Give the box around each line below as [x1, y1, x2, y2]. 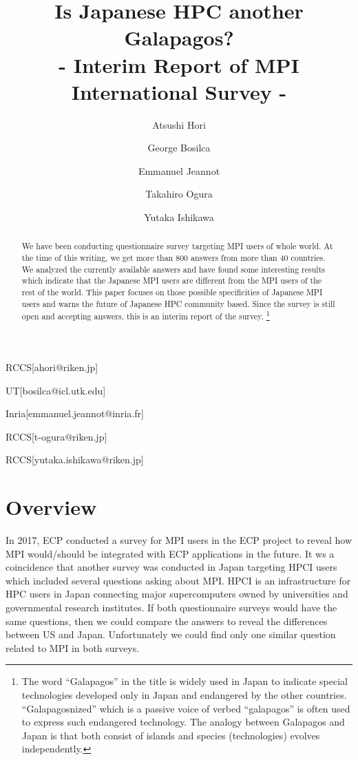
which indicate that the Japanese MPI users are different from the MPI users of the [21, 275, 322, 286]
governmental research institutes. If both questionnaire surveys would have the [6, 600, 337, 615]
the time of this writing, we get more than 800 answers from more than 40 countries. [21, 252, 326, 264]
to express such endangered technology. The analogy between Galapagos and [21, 715, 345, 729]
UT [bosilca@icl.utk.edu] [6, 383, 106, 397]
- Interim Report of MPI [59, 50, 299, 78]
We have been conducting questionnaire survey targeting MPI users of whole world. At [21, 240, 333, 252]
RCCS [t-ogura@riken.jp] [6, 429, 107, 443]
